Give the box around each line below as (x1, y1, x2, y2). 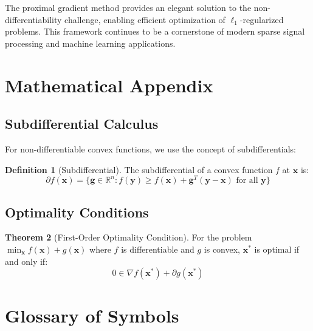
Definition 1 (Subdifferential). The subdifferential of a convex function (5, 163, 273, 176)
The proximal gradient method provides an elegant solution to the (5, 1, 252, 13)
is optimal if (254, 243, 300, 256)
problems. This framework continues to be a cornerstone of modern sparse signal (5, 25, 305, 38)
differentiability (5, 13, 62, 26)
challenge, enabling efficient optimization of (64, 13, 225, 26)
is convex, (204, 243, 241, 256)
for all (236, 176, 258, 185)
